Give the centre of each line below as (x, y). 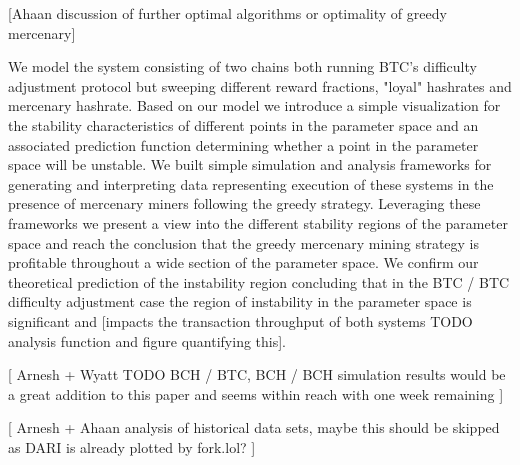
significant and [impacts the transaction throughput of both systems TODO (240, 320)
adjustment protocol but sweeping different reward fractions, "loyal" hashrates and (260, 85)
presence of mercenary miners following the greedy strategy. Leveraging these (244, 203)
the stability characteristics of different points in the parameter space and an (243, 124)
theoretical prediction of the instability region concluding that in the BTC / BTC (259, 281)
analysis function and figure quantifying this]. (147, 340)
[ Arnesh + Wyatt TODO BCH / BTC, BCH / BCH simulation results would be (257, 374)
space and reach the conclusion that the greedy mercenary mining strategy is (244, 242)
